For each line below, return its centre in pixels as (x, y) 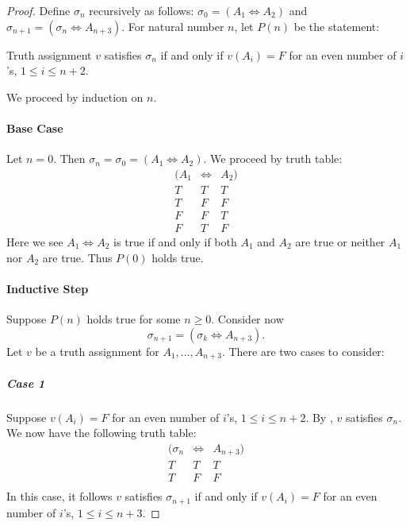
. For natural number (173, 26)
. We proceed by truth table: (273, 159)
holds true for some (134, 318)
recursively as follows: (142, 10)
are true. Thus (77, 257)
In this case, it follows (59, 496)
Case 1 (26, 383)
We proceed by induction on (75, 97)
